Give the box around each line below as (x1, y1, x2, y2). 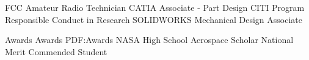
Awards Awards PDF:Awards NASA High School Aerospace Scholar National (5, 33, 294, 46)
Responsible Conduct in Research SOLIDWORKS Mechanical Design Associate (5, 13, 302, 25)
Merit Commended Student (5, 45, 107, 58)
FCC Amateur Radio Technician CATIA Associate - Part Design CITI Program (5, 1, 305, 13)
